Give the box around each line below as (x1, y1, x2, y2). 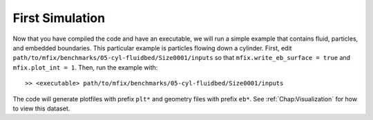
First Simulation (12, 10, 106, 26)
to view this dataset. (12, 104, 70, 112)
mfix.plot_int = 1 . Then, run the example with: (12, 63, 158, 72)
